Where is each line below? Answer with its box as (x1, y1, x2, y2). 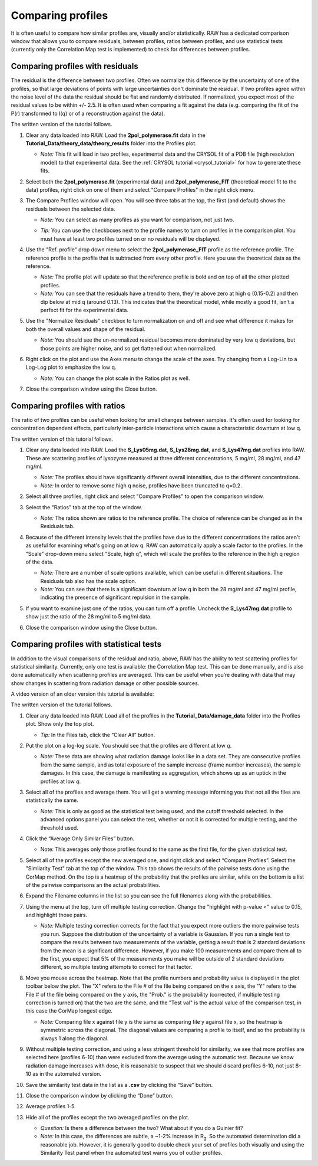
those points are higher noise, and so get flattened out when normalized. (40, 345, 217, 352)
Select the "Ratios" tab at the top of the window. (25, 503, 143, 510)
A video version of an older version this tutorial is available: (11, 690, 154, 697)
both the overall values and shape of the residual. (25, 325, 145, 333)
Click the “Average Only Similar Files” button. (25, 835, 135, 842)
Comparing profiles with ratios (11, 401, 125, 411)
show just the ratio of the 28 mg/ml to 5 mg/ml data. (25, 613, 152, 620)
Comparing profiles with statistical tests (11, 639, 162, 649)
